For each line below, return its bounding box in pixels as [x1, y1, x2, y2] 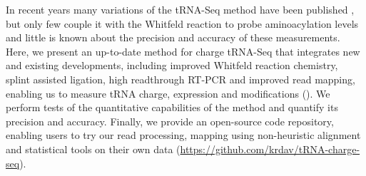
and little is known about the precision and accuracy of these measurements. [6, 30, 340, 45]
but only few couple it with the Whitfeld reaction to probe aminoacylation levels [6, 16, 359, 31]
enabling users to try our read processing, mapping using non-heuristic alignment [6, 128, 361, 143]
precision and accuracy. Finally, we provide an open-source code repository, [6, 113, 334, 128]
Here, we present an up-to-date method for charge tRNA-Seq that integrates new [6, 43, 360, 58]
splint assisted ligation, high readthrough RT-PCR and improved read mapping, [6, 71, 355, 86]
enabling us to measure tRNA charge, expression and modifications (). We [6, 86, 330, 100]
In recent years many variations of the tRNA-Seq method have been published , [6, 2, 355, 16]
